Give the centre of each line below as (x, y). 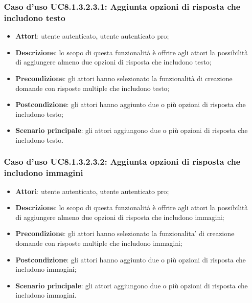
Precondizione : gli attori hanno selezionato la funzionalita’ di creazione (125, 233)
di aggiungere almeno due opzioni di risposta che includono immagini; (120, 217)
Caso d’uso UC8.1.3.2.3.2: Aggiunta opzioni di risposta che (122, 162)
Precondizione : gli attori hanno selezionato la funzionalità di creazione (124, 78)
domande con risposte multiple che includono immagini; (99, 243)
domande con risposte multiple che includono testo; (92, 88)
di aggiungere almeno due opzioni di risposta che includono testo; (113, 62)
